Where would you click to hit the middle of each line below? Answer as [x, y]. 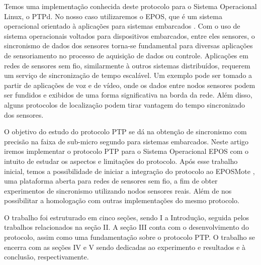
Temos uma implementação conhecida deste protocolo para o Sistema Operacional [130, 6]
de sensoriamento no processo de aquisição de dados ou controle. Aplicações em [126, 55]
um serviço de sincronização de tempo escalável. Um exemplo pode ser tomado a [128, 75]
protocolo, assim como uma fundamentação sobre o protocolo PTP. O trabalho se [130, 237]
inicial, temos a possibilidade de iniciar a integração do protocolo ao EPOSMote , [129, 171]
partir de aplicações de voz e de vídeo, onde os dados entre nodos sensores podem [130, 85]
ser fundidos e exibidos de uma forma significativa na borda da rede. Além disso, [128, 95]
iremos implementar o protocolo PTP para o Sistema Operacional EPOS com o [126, 151]
